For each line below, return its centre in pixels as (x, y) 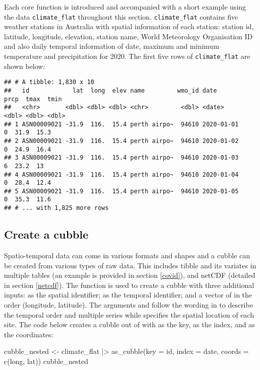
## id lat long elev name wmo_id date (111, 90)
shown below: (25, 66)
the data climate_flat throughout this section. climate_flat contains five (121, 16)
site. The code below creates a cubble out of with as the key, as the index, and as (129, 324)
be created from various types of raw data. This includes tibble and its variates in (130, 265)
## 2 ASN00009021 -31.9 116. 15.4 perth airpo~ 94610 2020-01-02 (121, 141)
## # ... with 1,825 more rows (56, 208)
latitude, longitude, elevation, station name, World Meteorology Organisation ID (128, 36)
